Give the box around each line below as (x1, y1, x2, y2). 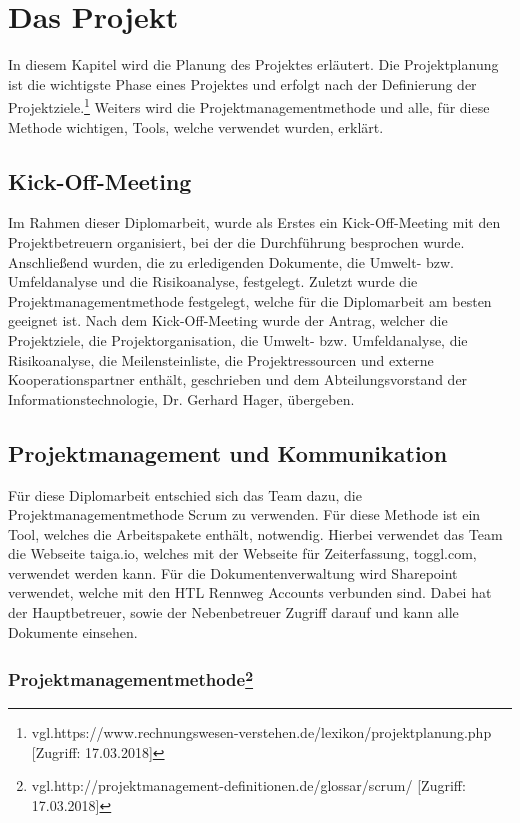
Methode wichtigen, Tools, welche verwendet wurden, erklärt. (8, 116, 384, 137)
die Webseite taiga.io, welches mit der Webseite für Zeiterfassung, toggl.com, (8, 543, 477, 564)
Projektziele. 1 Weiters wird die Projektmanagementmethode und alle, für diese (8, 94, 490, 117)
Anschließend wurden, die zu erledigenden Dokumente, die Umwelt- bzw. (8, 251, 454, 272)
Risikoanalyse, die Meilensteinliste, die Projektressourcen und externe (8, 349, 434, 370)
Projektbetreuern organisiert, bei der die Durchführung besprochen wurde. (8, 231, 465, 252)
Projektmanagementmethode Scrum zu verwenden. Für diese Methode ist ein (8, 504, 481, 525)
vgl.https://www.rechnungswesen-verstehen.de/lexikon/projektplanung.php (31, 721, 492, 742)
